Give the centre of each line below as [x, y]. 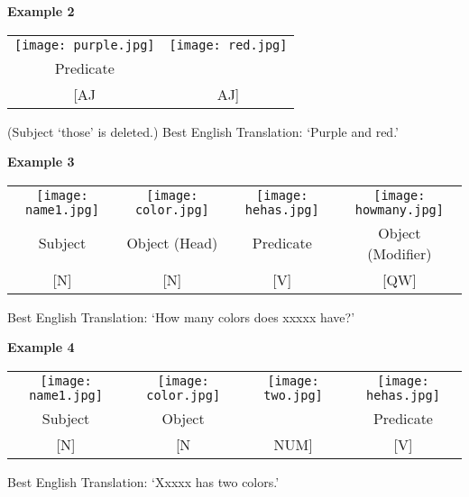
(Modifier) [400, 253]
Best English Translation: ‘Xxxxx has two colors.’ [143, 481]
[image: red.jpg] [228, 45]
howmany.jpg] [399, 209]
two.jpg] [293, 395]
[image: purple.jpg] [85, 45]
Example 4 [41, 347]
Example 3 [41, 162]
